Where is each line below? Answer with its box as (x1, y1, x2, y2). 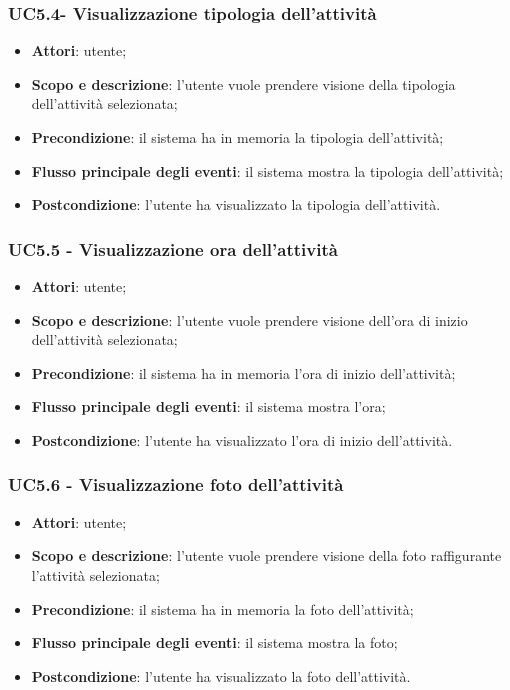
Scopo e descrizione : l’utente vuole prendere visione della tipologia (31, 73, 456, 94)
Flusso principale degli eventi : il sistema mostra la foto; (31, 632, 398, 653)
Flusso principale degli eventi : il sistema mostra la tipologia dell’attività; (31, 160, 504, 181)
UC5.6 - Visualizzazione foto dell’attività (8, 472, 344, 497)
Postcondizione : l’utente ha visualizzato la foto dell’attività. (31, 665, 411, 686)
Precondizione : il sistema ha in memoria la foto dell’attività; (31, 598, 414, 619)
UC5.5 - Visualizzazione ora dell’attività (8, 236, 338, 261)
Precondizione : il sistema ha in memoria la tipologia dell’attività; (31, 127, 444, 147)
